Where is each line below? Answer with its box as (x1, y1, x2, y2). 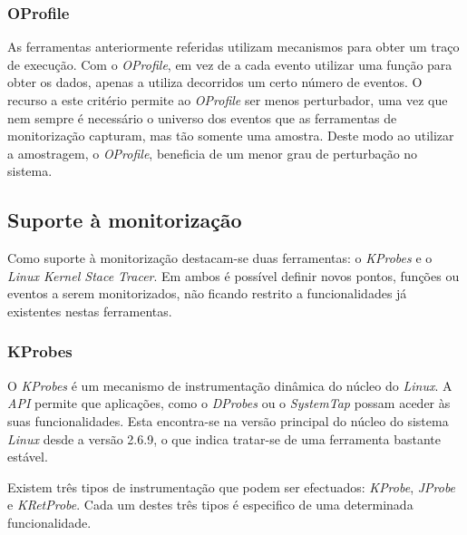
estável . (7, 447, 48, 466)
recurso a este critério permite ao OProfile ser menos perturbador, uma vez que (7, 91, 448, 109)
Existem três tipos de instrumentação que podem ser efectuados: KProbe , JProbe (7, 477, 456, 496)
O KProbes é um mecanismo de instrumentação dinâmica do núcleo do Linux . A (7, 375, 452, 394)
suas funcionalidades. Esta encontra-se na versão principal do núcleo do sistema (7, 411, 449, 430)
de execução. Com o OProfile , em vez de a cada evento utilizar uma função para (7, 54, 452, 73)
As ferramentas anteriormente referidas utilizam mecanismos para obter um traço (7, 37, 460, 56)
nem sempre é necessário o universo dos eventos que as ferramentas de (7, 108, 397, 127)
